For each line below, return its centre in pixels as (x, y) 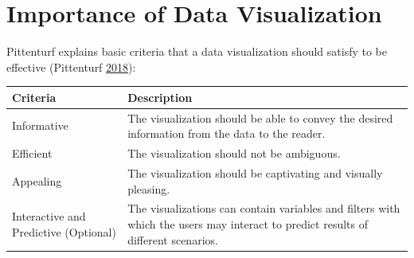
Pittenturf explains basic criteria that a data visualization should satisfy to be (197, 51)
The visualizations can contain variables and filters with (264, 208)
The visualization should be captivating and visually (255, 172)
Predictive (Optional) (64, 231)
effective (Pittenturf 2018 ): (71, 66)
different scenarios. (173, 239)
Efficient (32, 153)
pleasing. (149, 188)
